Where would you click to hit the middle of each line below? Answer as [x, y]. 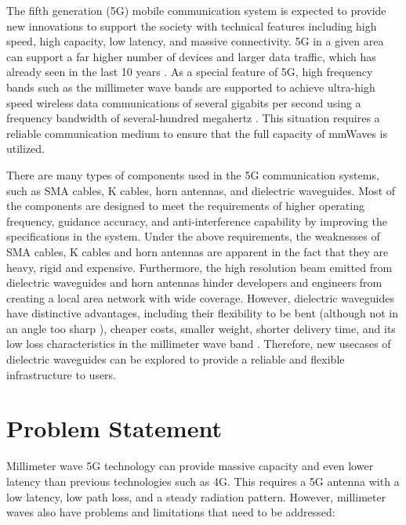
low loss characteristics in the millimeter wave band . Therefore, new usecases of [199, 344]
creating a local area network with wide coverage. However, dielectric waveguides [200, 297]
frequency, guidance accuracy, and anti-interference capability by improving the [197, 221]
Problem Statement [114, 428]
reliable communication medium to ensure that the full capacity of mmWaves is [197, 133]
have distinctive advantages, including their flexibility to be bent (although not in [202, 313]
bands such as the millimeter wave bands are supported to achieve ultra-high [191, 87]
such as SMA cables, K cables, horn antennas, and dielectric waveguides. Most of [201, 190]
